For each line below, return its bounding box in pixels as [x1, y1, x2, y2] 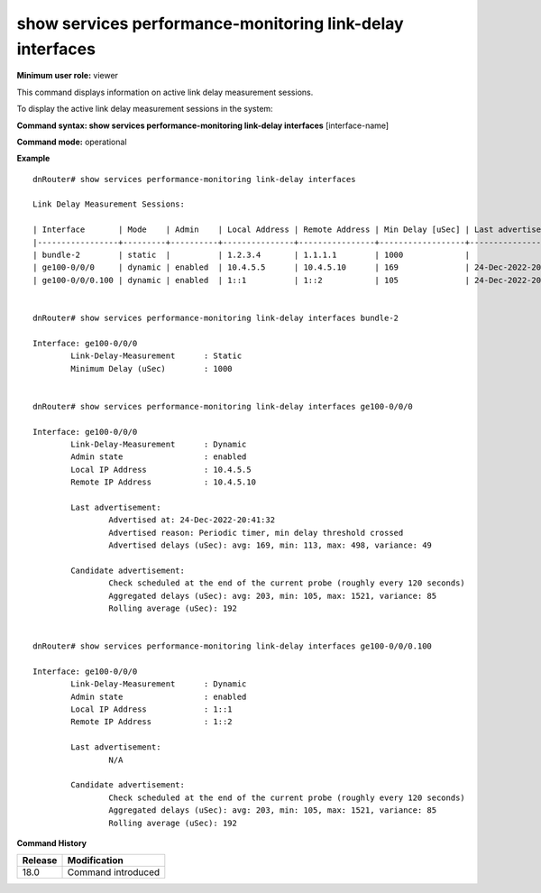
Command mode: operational [16, 136, 127, 147]
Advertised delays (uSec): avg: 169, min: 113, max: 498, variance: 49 [108, 540, 433, 550]
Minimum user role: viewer [16, 70, 119, 81]
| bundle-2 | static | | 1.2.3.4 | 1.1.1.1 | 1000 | [32, 250, 471, 261]
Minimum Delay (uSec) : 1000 [70, 364, 234, 373]
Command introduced [67, 866, 160, 879]
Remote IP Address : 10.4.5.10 [70, 477, 257, 487]
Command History [16, 838, 87, 848]
